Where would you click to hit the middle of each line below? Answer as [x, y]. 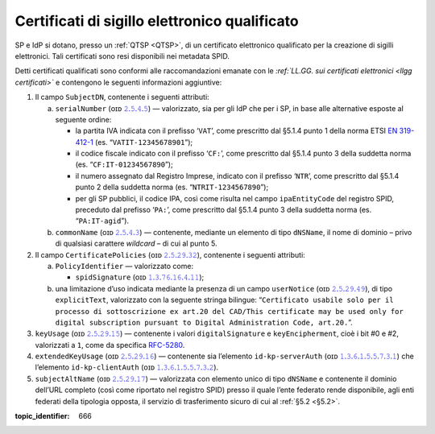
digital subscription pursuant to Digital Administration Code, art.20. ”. [204, 322]
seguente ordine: [83, 119]
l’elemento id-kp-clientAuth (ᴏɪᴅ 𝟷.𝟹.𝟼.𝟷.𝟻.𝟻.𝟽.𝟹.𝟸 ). [127, 367]
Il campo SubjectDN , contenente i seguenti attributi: [122, 97]
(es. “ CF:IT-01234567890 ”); [124, 164]
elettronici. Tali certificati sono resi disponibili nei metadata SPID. [122, 56]
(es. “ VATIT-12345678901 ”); [144, 142]
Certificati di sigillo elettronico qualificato [157, 21]
